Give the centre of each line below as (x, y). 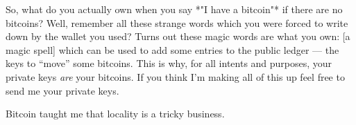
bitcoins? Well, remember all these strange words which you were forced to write (177, 22)
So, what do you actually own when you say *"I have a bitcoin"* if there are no (174, 9)
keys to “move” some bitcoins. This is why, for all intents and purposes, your (169, 63)
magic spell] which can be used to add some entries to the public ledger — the (172, 49)
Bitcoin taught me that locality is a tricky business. (115, 114)
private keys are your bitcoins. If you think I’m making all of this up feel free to (175, 76)
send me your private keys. (62, 90)
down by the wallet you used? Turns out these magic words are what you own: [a (178, 36)
